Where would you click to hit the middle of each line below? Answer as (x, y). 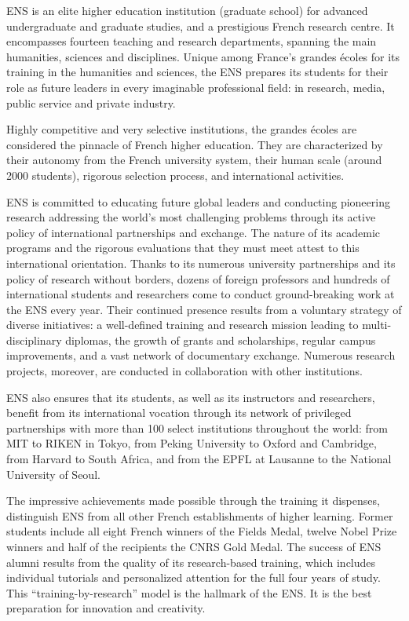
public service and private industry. (91, 102)
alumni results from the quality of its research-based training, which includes (191, 562)
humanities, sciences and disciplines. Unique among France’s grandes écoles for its (203, 56)
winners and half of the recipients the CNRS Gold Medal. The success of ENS (194, 546)
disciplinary (34, 340)
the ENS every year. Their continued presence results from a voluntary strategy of (204, 309)
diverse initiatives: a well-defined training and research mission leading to (183, 325)
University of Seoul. (53, 474)
